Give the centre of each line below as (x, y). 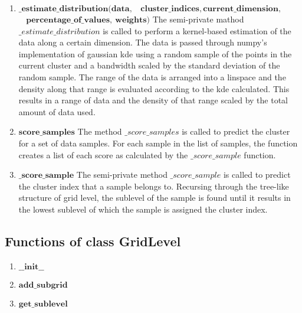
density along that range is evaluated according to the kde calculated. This (154, 88)
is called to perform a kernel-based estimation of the (197, 30)
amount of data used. (57, 111)
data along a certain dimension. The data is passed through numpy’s (143, 42)
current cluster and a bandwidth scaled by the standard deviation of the (149, 65)
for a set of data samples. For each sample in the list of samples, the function (158, 143)
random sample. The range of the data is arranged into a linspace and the (152, 76)
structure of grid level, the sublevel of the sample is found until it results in (155, 198)
